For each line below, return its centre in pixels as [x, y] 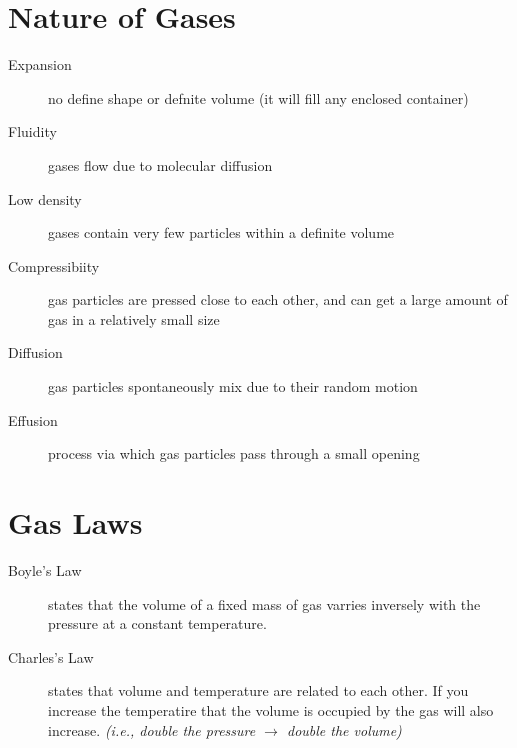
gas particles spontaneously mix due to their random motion [233, 386]
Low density [45, 198]
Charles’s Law [51, 656]
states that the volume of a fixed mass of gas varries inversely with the [264, 603]
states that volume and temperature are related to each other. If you [258, 690]
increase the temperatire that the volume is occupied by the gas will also [271, 709]
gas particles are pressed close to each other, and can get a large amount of [278, 299]
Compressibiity [54, 265]
